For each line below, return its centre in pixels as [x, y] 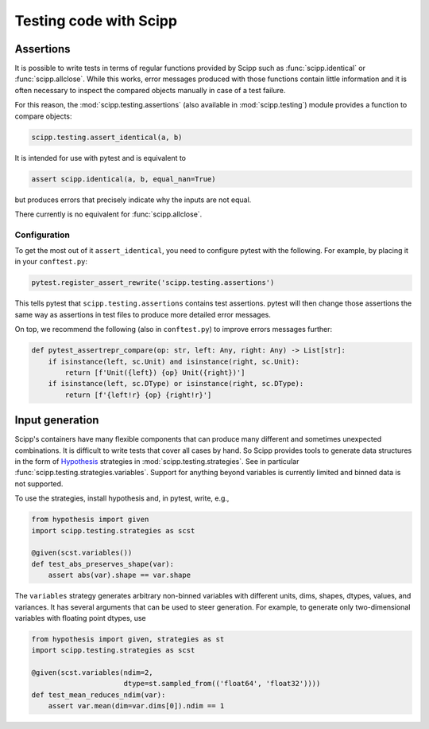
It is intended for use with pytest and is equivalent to [100, 158]
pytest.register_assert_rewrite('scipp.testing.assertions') [153, 283]
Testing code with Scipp [96, 21]
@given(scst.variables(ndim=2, [93, 673]
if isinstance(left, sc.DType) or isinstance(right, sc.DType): [176, 384]
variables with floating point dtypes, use [80, 618]
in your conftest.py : [51, 262]
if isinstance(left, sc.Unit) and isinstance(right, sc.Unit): [174, 361]
